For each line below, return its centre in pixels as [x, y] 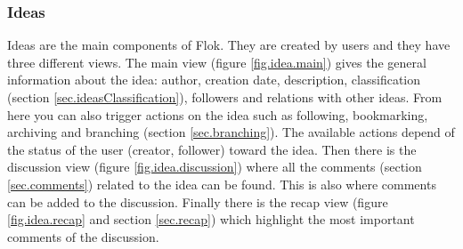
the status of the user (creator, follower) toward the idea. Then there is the [212, 149]
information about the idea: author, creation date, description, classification [214, 80]
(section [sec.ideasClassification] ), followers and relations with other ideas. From [225, 97]
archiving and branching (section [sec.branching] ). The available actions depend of [231, 132]
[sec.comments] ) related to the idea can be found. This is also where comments [222, 184]
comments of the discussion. [83, 236]
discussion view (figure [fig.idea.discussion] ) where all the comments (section [215, 167]
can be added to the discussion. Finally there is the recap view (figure [198, 201]
